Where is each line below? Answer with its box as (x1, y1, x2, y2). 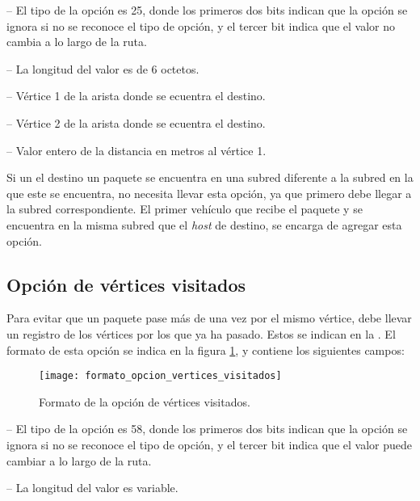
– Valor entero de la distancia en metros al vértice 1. (6, 141, 267, 158)
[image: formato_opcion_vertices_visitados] (39, 370, 282, 382)
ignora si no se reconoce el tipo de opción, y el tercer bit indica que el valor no (6, 17, 395, 34)
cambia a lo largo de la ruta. (6, 33, 147, 50)
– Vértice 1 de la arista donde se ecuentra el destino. (6, 87, 266, 104)
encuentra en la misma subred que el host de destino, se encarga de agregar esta (6, 216, 402, 233)
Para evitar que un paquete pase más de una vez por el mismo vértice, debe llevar (6, 309, 412, 326)
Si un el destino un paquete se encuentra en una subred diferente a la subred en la (6, 169, 414, 186)
